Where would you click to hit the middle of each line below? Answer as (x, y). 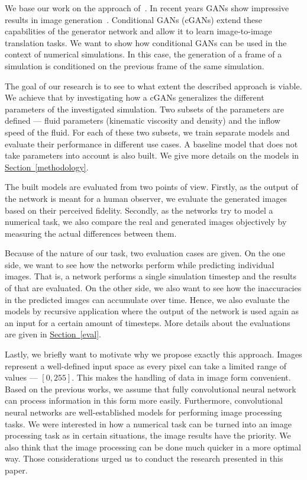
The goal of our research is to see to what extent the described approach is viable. (153, 86)
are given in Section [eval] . (53, 334)
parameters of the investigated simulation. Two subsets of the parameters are (145, 109)
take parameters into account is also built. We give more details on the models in (152, 155)
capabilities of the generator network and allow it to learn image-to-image (138, 31)
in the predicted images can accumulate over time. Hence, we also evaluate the (147, 299)
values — (21, 377)
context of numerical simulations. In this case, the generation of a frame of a (143, 54)
